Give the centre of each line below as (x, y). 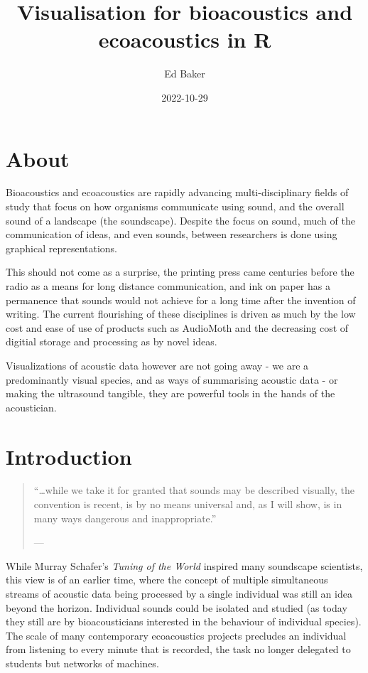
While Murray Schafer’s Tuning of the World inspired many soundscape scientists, (184, 565)
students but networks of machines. (82, 663)
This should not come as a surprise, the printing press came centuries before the (180, 272)
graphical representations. (62, 248)
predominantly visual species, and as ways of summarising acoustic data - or (172, 379)
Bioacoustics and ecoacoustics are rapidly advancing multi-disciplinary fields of (177, 192)
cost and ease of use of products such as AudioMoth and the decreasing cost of (177, 327)
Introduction (69, 456)
